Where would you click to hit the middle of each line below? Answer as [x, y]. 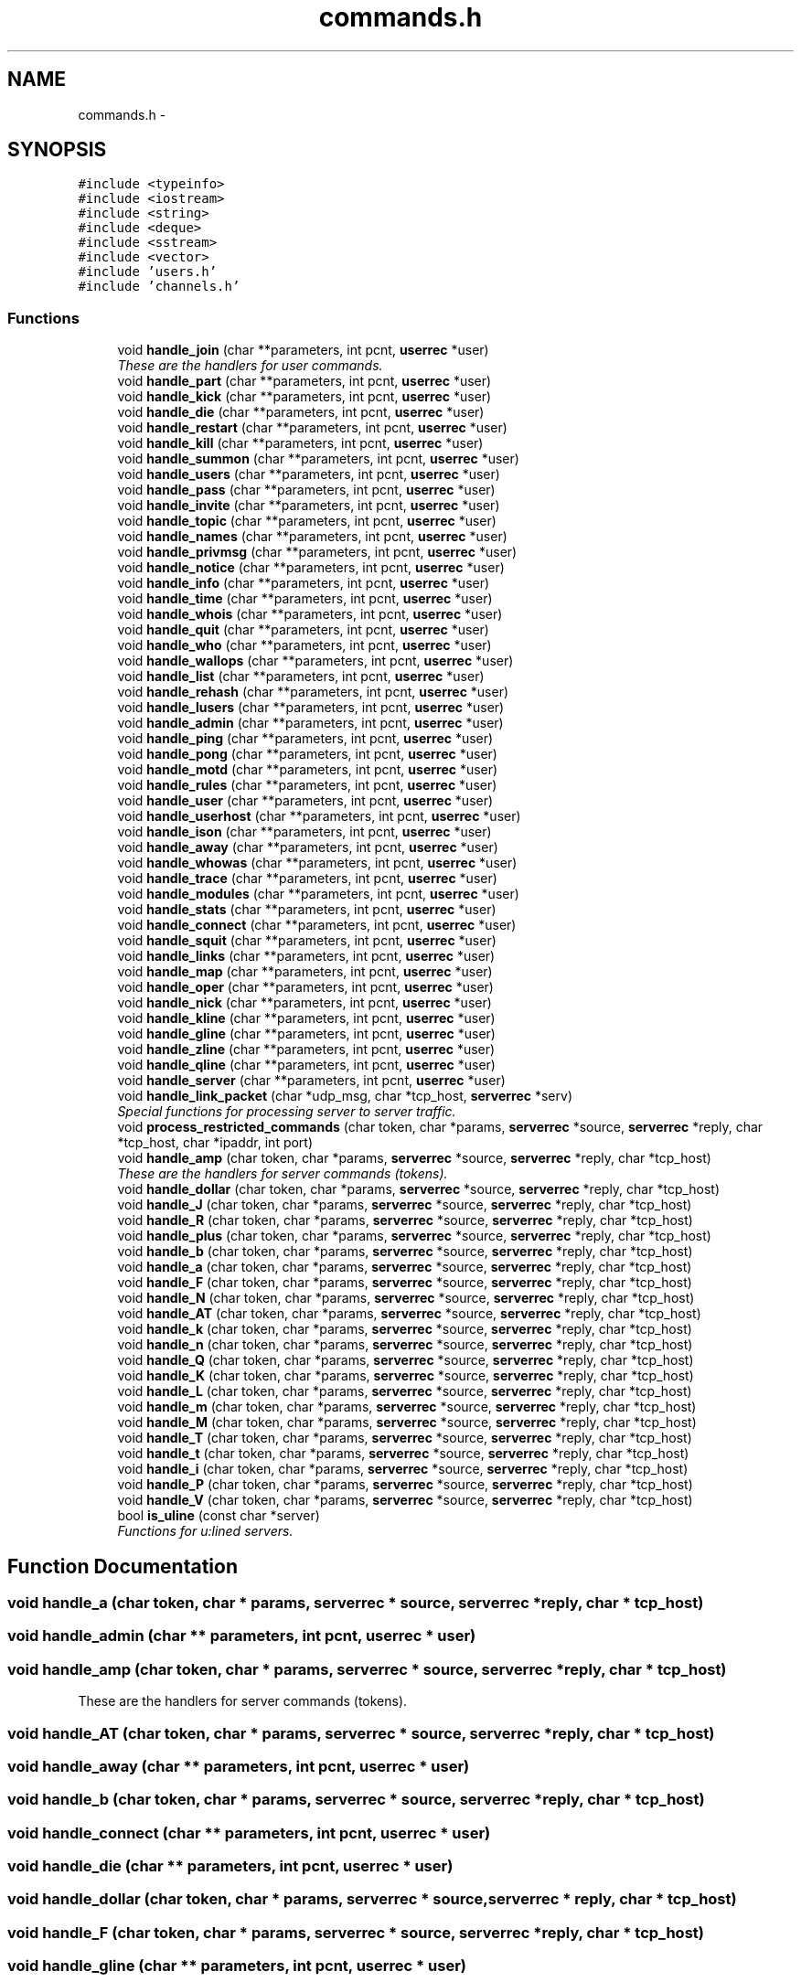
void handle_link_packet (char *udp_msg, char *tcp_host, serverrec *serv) [345, 1096]
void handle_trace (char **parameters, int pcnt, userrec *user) [307, 879]
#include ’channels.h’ [159, 287]
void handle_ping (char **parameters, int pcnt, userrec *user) [305, 739]
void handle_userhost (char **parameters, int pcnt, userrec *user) [319, 816]
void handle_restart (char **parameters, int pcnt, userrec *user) [312, 428]
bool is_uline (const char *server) [219, 1516]
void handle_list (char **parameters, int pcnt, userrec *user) [301, 677]
